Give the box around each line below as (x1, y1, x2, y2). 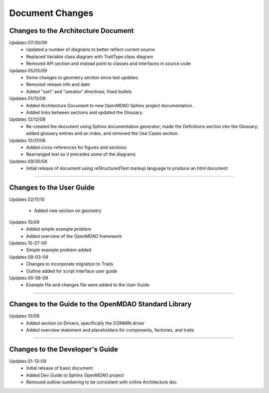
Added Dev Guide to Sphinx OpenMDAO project (26, 372, 124, 378)
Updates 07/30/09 (9, 40, 47, 46)
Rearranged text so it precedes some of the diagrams (26, 151, 136, 157)
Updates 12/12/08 (9, 116, 46, 122)
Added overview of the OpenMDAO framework (26, 233, 122, 239)
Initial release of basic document (26, 365, 93, 371)
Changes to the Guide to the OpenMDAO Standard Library (9, 300, 192, 309)
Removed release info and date (26, 81, 90, 87)
